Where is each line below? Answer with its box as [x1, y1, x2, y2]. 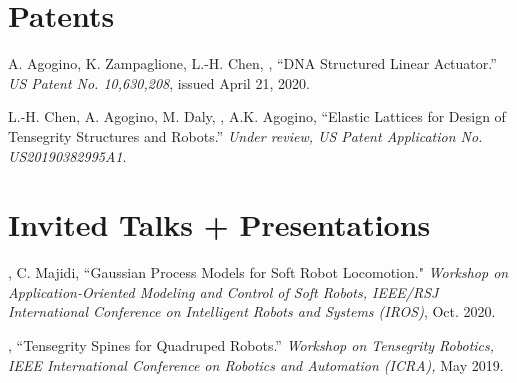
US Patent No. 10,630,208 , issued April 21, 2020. [8, 72, 310, 93]
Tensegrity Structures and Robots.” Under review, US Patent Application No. [8, 125, 483, 146]
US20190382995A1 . [8, 145, 127, 166]
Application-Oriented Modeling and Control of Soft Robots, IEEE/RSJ [8, 281, 439, 302]
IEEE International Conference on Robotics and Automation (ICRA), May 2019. [8, 354, 504, 375]
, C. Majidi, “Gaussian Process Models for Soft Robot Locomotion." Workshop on [8, 262, 509, 283]
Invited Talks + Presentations [8, 204, 431, 245]
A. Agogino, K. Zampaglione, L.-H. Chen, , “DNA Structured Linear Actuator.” [8, 53, 497, 74]
